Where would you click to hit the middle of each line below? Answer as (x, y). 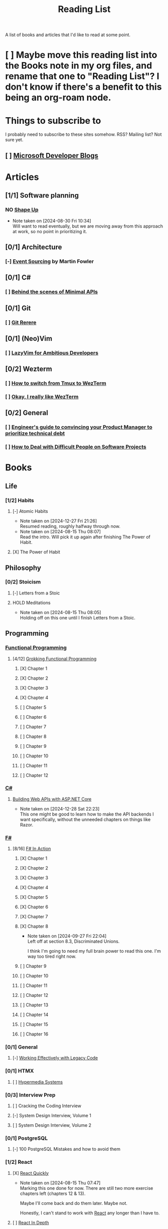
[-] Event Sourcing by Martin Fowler (50, 261)
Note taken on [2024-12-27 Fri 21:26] (58, 521)
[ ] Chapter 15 (34, 1025)
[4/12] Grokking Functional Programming (54, 659)
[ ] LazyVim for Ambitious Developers (52, 353)
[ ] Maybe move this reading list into (81, 55)
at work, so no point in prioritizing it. (50, 231)
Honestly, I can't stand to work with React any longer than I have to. (90, 1213)
